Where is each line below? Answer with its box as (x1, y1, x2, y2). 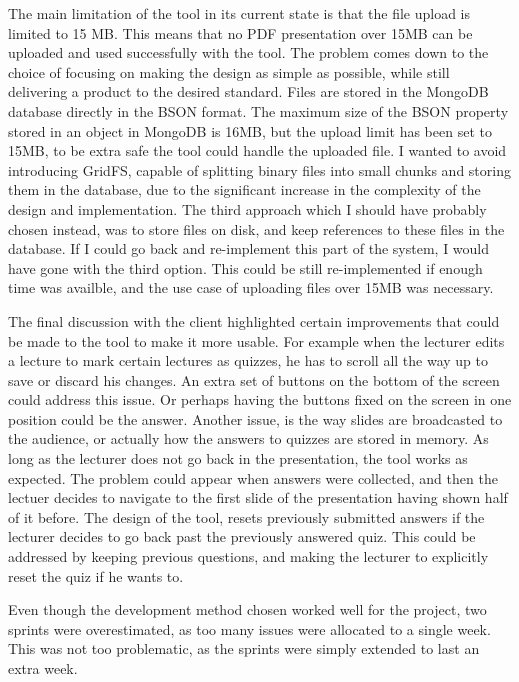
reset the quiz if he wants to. (8, 565, 184, 586)
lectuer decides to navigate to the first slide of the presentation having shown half (8, 487, 508, 508)
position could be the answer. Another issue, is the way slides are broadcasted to (8, 408, 503, 429)
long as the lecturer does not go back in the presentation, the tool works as (8, 448, 468, 469)
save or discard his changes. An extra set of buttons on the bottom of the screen (8, 369, 500, 390)
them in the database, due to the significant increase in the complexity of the (8, 179, 481, 200)
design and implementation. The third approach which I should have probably (8, 198, 487, 219)
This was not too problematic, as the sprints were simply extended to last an (8, 638, 480, 659)
